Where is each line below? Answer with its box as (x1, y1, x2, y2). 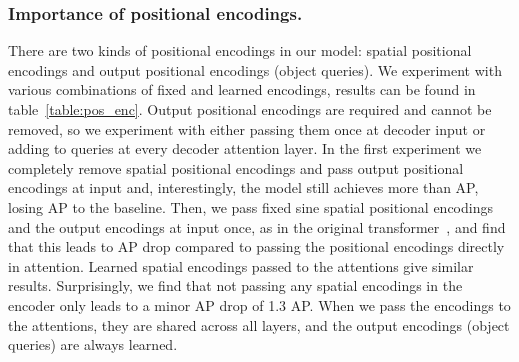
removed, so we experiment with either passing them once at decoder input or (8, 118, 486, 139)
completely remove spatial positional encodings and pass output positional (8, 157, 464, 178)
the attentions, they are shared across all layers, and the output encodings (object (8, 314, 510, 335)
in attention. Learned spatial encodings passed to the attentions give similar (8, 255, 474, 276)
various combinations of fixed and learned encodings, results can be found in (8, 79, 476, 100)
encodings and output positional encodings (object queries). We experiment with (8, 59, 502, 80)
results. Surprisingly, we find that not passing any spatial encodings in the (8, 275, 463, 296)
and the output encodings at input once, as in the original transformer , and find (8, 216, 506, 237)
